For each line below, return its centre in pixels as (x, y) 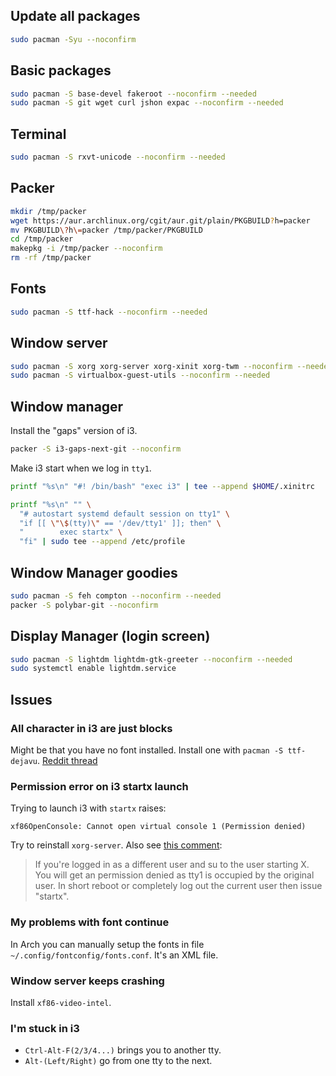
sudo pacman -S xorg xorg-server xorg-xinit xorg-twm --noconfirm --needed (171, 366)
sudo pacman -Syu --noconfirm (73, 39)
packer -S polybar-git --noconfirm (84, 605)
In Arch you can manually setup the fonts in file (107, 944)
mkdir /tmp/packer (48, 211)
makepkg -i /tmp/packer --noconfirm (86, 249)
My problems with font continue (90, 922)
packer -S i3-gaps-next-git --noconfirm (96, 449)
